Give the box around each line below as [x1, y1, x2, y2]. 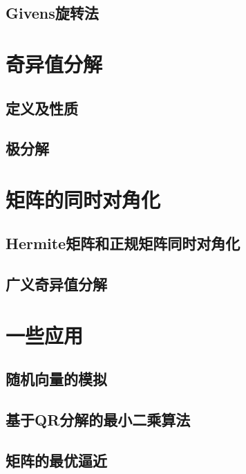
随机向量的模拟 [6, 368, 107, 390]
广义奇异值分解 [6, 273, 107, 295]
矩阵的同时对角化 [6, 185, 161, 213]
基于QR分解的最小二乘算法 [6, 409, 191, 430]
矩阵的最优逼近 [6, 449, 107, 471]
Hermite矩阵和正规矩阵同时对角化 [6, 233, 240, 254]
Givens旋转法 [6, 2, 99, 24]
